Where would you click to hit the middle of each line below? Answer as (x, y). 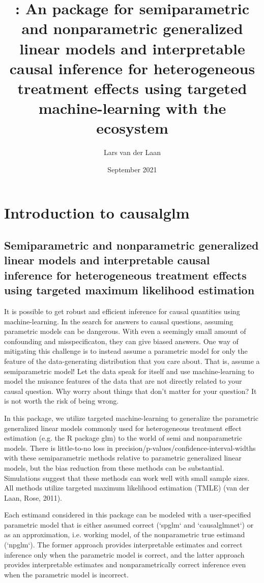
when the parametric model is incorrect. (66, 574)
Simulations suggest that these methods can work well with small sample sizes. (127, 478)
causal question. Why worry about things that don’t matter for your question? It (130, 391)
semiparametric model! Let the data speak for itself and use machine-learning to (129, 371)
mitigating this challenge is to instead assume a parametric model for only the (126, 351)
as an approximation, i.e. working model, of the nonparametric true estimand (125, 534)
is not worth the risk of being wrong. (62, 401)
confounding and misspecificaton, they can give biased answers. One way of (121, 341)
